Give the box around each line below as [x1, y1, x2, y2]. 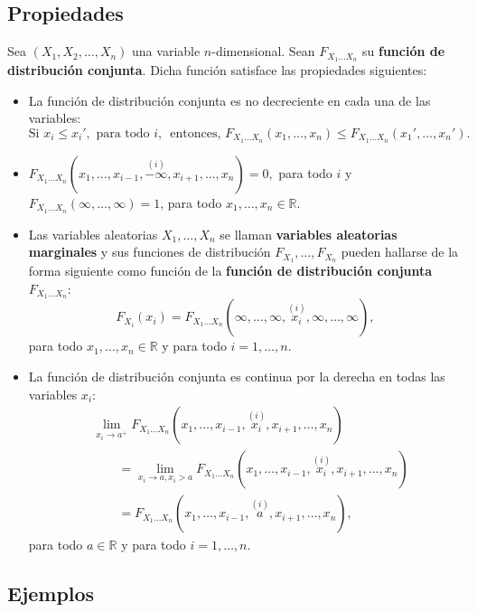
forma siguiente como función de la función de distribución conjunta [28, 261, 433, 280]
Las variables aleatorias [28, 224, 158, 243]
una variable [132, 42, 201, 61]
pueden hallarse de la [341, 242, 459, 261]
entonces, [170, 127, 221, 140]
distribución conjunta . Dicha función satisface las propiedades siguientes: [7, 61, 427, 80]
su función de [362, 42, 445, 61]
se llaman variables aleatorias [220, 224, 397, 243]
